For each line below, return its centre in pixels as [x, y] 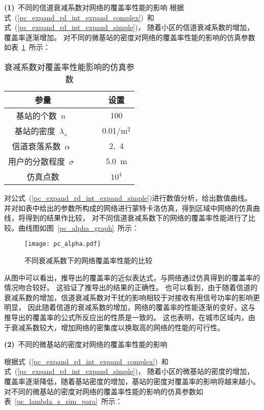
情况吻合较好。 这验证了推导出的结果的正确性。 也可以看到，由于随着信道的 [131, 287]
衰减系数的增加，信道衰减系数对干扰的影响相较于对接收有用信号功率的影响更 [132, 297]
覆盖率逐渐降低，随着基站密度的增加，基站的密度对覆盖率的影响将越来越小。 [132, 381]
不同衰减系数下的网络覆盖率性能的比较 [88, 260]
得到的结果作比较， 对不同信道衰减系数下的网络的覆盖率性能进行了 [137, 218]
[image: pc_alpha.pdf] [63, 244]
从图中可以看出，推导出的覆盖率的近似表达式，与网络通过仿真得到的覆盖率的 [132, 277]
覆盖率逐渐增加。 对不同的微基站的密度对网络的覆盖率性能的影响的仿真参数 [130, 37]
